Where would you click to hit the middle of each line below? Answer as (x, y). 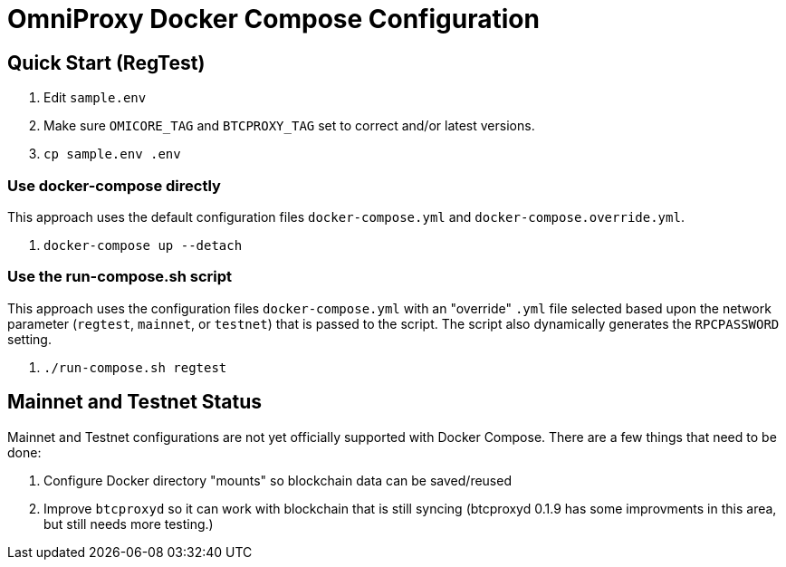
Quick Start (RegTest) (106, 62)
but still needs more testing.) (129, 524)
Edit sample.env (95, 98)
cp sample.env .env (112, 154)
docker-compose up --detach (143, 245)
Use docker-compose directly (114, 185)
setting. (29, 339)
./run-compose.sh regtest (135, 367)
